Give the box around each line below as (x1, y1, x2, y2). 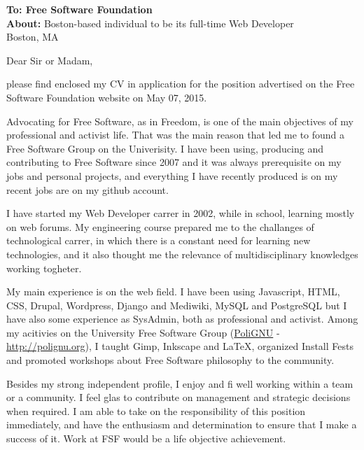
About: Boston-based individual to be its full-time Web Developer (6, 15, 294, 30)
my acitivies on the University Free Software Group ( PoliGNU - (6, 325, 280, 339)
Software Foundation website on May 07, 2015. (6, 90, 207, 104)
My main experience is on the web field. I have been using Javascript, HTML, (6, 284, 340, 299)
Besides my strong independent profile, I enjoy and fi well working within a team (6, 376, 353, 391)
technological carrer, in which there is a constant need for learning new (6, 233, 311, 248)
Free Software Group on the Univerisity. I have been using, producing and (6, 141, 323, 155)
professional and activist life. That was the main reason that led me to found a (6, 127, 345, 142)
